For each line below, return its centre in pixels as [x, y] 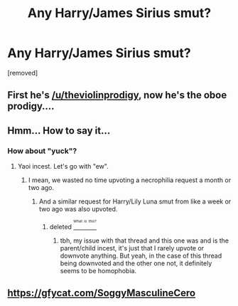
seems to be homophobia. [98, 270]
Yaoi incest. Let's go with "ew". [63, 167]
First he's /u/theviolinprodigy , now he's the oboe [117, 95]
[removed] [23, 73]
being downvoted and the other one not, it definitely [136, 263]
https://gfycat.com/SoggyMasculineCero [102, 293]
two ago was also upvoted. [78, 209]
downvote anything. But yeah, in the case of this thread [141, 255]
